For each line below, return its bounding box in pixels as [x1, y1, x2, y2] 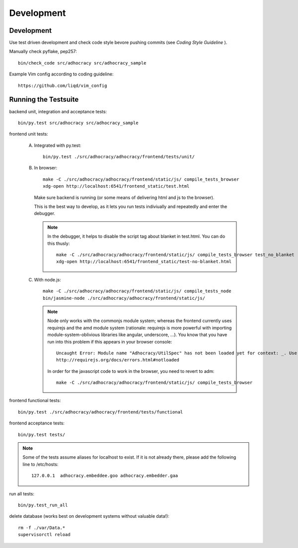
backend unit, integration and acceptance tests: [9, 108, 107, 114]
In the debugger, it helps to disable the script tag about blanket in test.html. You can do [47, 233, 225, 239]
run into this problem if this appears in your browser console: [47, 339, 172, 344]
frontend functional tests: [9, 398, 61, 404]
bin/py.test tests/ [18, 432, 66, 437]
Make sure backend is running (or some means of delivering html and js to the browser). [34, 194, 215, 201]
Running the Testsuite [9, 95, 79, 104]
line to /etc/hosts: [22, 461, 59, 467]
